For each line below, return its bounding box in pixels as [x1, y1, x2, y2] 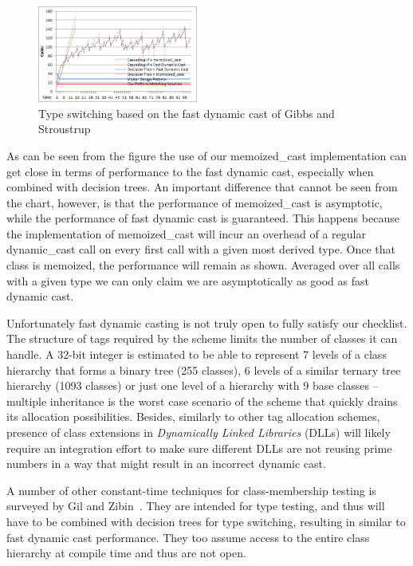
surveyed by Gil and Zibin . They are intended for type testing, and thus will [6, 497, 385, 514]
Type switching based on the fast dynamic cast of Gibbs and [38, 104, 335, 121]
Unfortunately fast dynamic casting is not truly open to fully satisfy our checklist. [6, 314, 407, 331]
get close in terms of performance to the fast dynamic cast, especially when [6, 163, 374, 179]
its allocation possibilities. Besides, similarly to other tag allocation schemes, [6, 408, 380, 425]
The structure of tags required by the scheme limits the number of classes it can [6, 330, 398, 347]
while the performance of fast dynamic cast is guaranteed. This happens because [6, 210, 399, 226]
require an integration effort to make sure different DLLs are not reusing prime [6, 439, 392, 456]
